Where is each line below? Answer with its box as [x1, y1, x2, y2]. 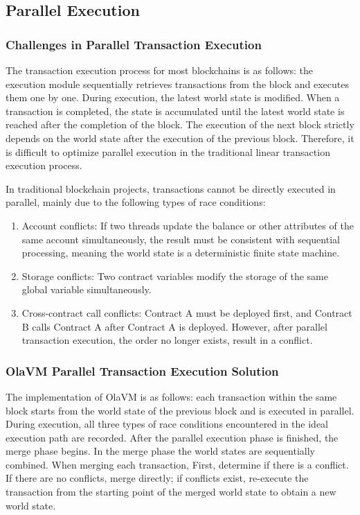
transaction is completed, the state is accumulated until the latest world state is [6, 103, 345, 118]
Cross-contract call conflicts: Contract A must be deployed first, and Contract [21, 305, 352, 320]
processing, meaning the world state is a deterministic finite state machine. [21, 245, 340, 260]
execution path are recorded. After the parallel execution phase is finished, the [6, 430, 339, 444]
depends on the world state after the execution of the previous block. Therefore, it [6, 130, 354, 145]
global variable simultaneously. [21, 282, 152, 297]
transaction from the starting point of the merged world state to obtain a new [6, 485, 336, 499]
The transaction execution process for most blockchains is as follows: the [6, 63, 314, 77]
